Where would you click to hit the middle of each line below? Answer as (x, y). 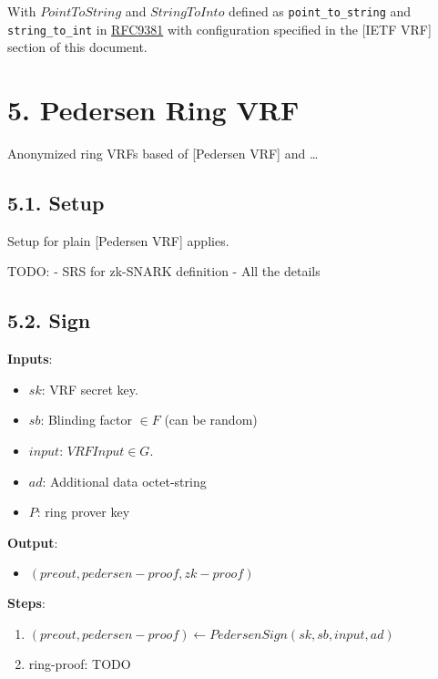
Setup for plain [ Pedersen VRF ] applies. (118, 240)
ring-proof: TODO (80, 663)
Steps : (26, 603)
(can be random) (211, 420)
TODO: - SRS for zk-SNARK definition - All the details (164, 271)
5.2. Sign (49, 320)
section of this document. (77, 47)
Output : (33, 542)
